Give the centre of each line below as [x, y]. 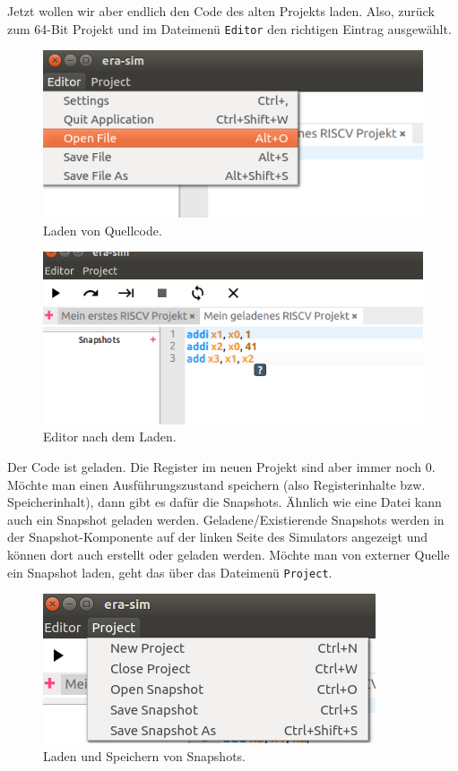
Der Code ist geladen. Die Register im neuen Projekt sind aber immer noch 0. [221, 467]
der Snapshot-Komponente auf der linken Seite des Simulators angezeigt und [217, 537]
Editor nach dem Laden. [110, 437]
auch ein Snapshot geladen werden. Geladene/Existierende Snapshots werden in [226, 519]
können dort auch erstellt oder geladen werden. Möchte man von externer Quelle [229, 555]
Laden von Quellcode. [103, 230]
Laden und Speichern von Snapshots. [144, 755]
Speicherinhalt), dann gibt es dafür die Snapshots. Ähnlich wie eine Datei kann [225, 502]
